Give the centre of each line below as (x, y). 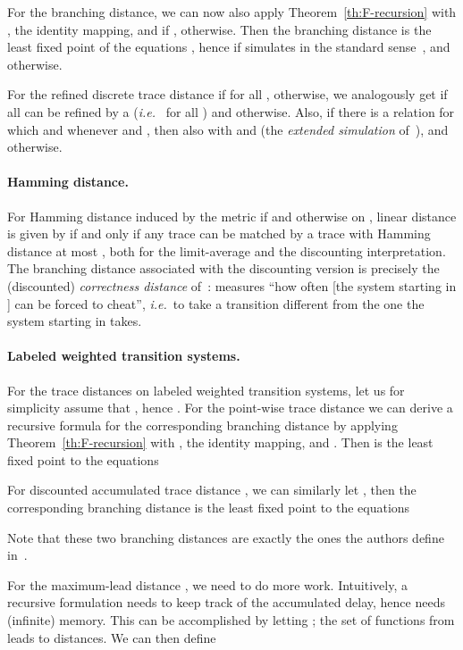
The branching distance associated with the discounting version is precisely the (223, 268)
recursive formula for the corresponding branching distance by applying (202, 425)
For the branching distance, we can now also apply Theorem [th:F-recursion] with (232, 12)
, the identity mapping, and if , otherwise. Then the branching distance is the (219, 29)
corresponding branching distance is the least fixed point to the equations (209, 508)
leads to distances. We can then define (112, 637)
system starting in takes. (75, 321)
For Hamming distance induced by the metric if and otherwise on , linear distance (232, 216)
